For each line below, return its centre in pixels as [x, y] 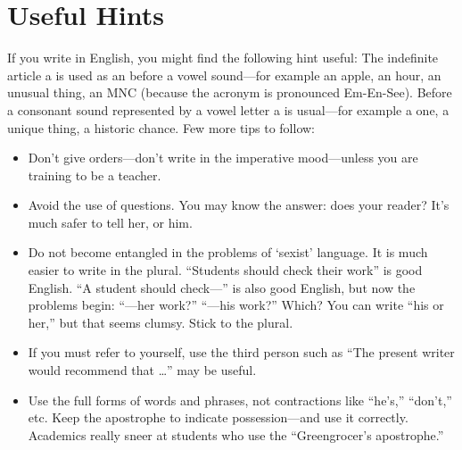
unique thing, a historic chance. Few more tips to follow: [161, 127]
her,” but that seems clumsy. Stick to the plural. [161, 322]
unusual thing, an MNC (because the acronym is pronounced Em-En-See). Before [230, 92]
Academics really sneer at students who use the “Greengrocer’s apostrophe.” [236, 434]
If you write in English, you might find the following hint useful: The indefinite [223, 58]
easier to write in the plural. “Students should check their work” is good [225, 270]
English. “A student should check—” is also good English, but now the [222, 287]
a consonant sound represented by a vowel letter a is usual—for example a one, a [228, 109]
